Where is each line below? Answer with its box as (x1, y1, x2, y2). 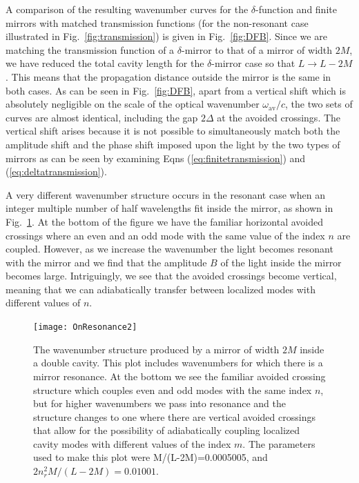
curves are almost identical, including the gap (6, 110, 198, 124)
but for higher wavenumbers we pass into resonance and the (33, 396, 287, 411)
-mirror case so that (211, 56, 295, 70)
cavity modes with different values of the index (33, 436, 231, 451)
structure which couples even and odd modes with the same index (33, 382, 312, 397)
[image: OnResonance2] (33, 322, 137, 333)
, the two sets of (285, 97, 353, 111)
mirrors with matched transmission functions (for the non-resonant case (6, 15, 309, 30)
